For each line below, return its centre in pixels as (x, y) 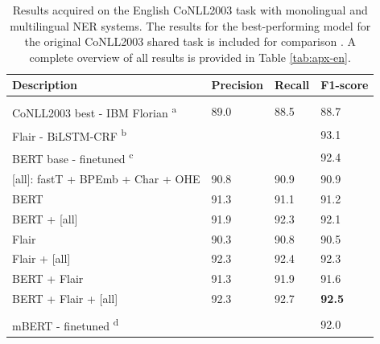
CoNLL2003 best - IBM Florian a (95, 112)
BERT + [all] (45, 218)
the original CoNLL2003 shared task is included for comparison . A (190, 41)
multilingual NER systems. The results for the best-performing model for (190, 25)
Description (45, 85)
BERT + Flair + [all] (65, 299)
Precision (237, 85)
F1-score (345, 85)
